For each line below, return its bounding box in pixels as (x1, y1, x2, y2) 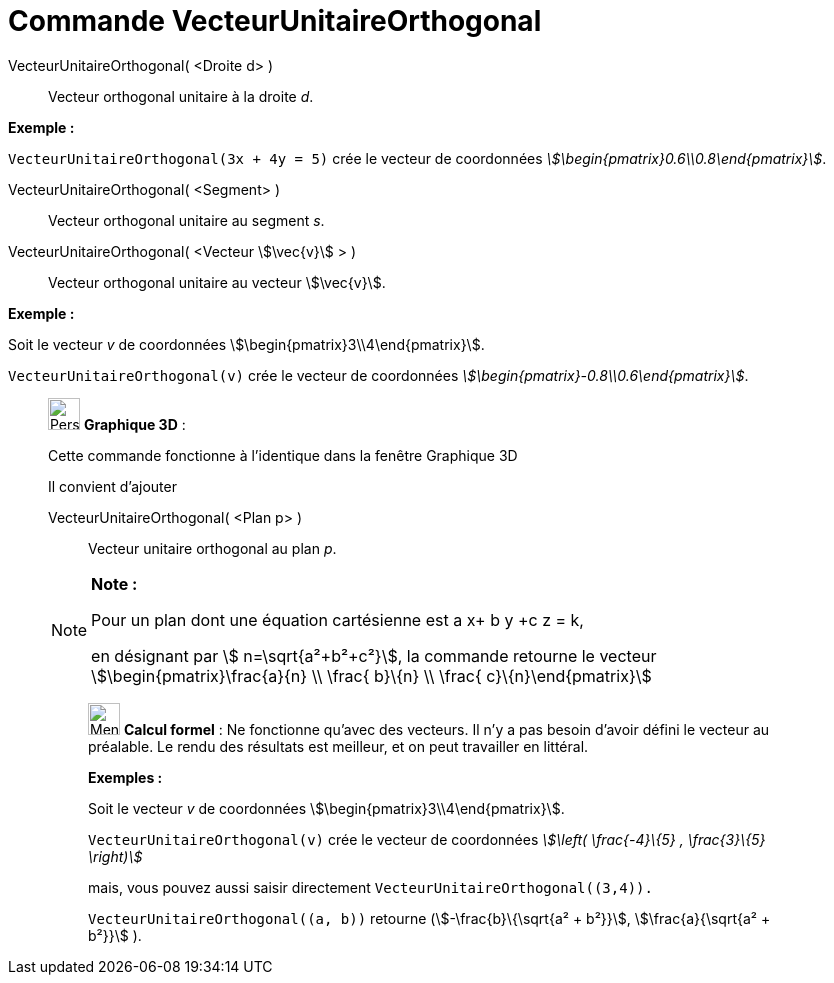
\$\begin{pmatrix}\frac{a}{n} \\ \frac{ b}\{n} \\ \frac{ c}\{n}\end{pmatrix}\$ (91, 665, 652, 686)
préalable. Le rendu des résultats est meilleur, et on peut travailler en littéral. (88, 737, 589, 755)
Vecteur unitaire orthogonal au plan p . (88, 539, 337, 557)
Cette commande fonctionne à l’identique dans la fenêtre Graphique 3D (48, 446, 518, 464)
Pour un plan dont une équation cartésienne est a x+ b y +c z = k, (91, 609, 584, 630)
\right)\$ (88, 847, 143, 865)
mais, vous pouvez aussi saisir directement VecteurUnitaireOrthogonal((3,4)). (88, 878, 653, 896)
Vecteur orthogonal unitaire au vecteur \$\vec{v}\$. (48, 273, 386, 291)
